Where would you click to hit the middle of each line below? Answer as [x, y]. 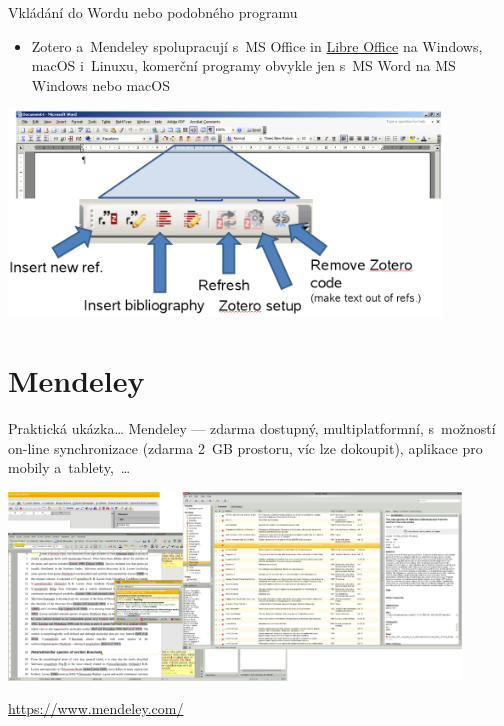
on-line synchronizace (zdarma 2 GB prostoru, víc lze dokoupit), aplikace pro [245, 447]
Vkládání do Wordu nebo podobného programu [153, 12]
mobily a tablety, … [69, 467]
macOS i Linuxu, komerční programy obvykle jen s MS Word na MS [243, 65]
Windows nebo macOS [100, 84]
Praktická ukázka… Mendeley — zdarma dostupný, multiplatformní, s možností [252, 427]
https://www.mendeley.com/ [96, 708]
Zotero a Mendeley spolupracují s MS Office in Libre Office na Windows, [257, 45]
